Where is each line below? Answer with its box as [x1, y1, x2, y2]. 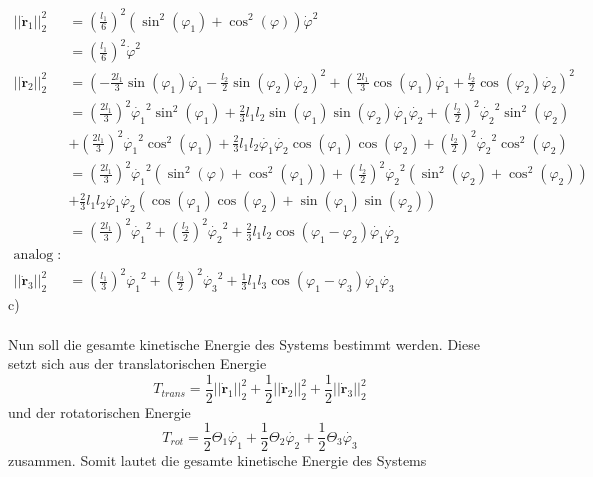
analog [13, 247, 54, 262]
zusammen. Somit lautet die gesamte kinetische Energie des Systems [8, 450, 427, 471]
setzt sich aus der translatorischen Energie [8, 353, 267, 374]
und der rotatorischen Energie [8, 401, 191, 422]
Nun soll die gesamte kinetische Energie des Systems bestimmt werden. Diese [8, 333, 480, 354]
